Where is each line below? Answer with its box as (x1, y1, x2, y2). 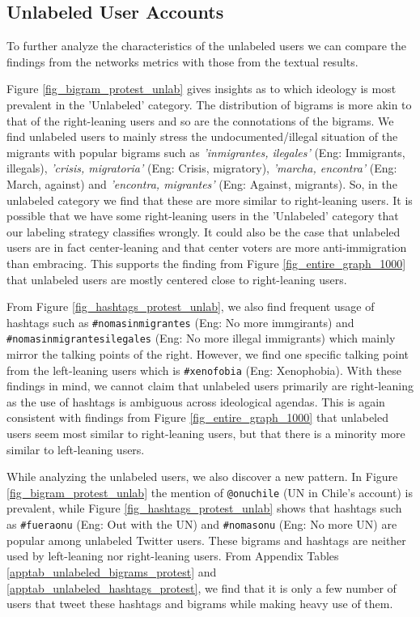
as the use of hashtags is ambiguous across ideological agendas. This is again (6, 393, 385, 410)
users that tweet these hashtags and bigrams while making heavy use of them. (6, 595, 393, 612)
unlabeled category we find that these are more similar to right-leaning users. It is (6, 191, 413, 208)
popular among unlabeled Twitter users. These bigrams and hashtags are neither (6, 531, 406, 548)
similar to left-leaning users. (6, 440, 145, 457)
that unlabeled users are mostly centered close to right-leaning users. (6, 270, 347, 287)
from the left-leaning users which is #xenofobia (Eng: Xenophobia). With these (6, 361, 401, 378)
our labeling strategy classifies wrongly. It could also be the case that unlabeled (6, 223, 401, 240)
